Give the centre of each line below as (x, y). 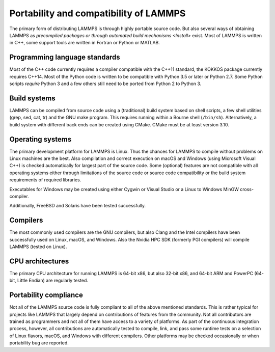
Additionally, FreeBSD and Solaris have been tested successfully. (78, 206)
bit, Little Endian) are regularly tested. (49, 281)
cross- (247, 189)
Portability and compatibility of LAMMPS (98, 13)
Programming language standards (65, 57)
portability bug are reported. (39, 343)
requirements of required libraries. (45, 180)
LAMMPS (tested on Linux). (38, 247)
